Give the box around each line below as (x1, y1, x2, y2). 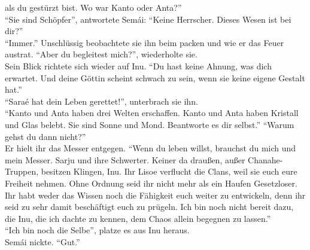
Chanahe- (248, 153, 283, 166)
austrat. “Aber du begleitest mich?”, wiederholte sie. (5, 48, 197, 60)
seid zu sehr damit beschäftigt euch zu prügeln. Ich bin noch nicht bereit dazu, (5, 200, 294, 213)
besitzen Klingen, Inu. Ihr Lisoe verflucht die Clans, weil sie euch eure (41, 165, 297, 178)
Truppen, (5, 165, 39, 178)
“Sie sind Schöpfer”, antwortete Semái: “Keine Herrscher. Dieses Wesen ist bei (5, 13, 291, 25)
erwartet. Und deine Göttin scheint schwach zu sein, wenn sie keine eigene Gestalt (5, 71, 305, 84)
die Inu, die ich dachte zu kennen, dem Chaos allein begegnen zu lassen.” (5, 212, 271, 224)
